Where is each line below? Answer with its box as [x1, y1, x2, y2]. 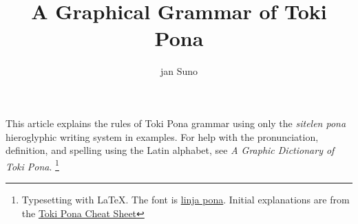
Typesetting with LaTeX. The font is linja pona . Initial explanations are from [21, 192, 350, 206]
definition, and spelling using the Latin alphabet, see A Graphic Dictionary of [6, 143, 335, 157]
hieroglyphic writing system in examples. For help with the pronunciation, [6, 129, 319, 144]
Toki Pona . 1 [6, 157, 59, 173]
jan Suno [160, 64, 198, 78]
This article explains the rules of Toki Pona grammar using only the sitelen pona [6, 115, 346, 130]
